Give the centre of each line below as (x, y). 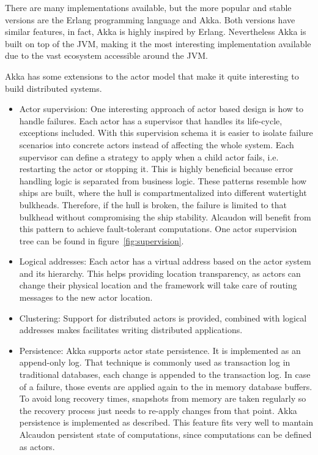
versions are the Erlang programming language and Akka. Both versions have (150, 19)
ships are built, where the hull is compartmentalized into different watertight (163, 193)
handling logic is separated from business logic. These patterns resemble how (163, 180)
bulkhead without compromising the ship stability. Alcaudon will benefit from (165, 216)
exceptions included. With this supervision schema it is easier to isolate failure (166, 133)
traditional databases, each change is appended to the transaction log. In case (165, 374)
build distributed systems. (54, 88)
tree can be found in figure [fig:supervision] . (102, 240)
